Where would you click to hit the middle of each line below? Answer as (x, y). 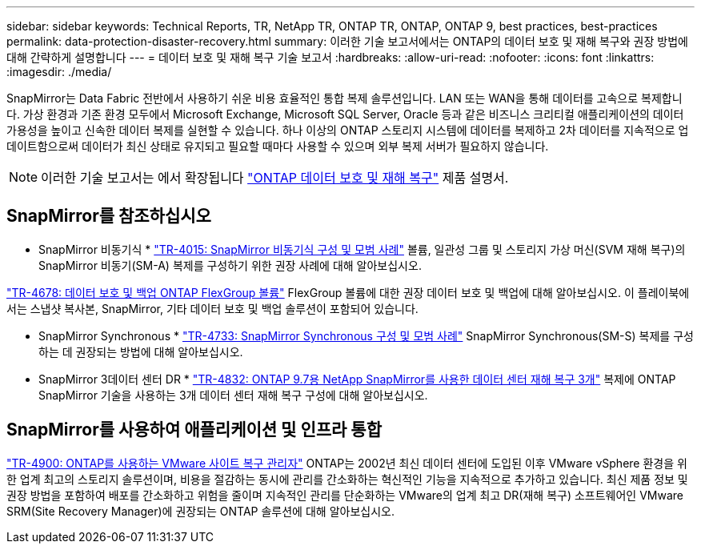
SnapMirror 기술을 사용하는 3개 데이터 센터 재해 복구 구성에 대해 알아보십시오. (233, 395)
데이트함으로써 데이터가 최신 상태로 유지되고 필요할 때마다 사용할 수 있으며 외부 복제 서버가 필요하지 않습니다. (278, 146)
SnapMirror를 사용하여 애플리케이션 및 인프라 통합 (194, 430)
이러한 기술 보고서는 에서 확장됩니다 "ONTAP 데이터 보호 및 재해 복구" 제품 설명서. (275, 178)
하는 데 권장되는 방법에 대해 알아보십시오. (141, 351)
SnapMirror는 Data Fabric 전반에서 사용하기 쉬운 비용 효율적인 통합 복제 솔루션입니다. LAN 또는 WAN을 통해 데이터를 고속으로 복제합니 (344, 98)
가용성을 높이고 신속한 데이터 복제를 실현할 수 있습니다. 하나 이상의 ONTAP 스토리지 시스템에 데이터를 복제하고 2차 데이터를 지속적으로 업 (348, 130)
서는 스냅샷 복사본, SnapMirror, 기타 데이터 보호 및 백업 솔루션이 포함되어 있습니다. (212, 308)
